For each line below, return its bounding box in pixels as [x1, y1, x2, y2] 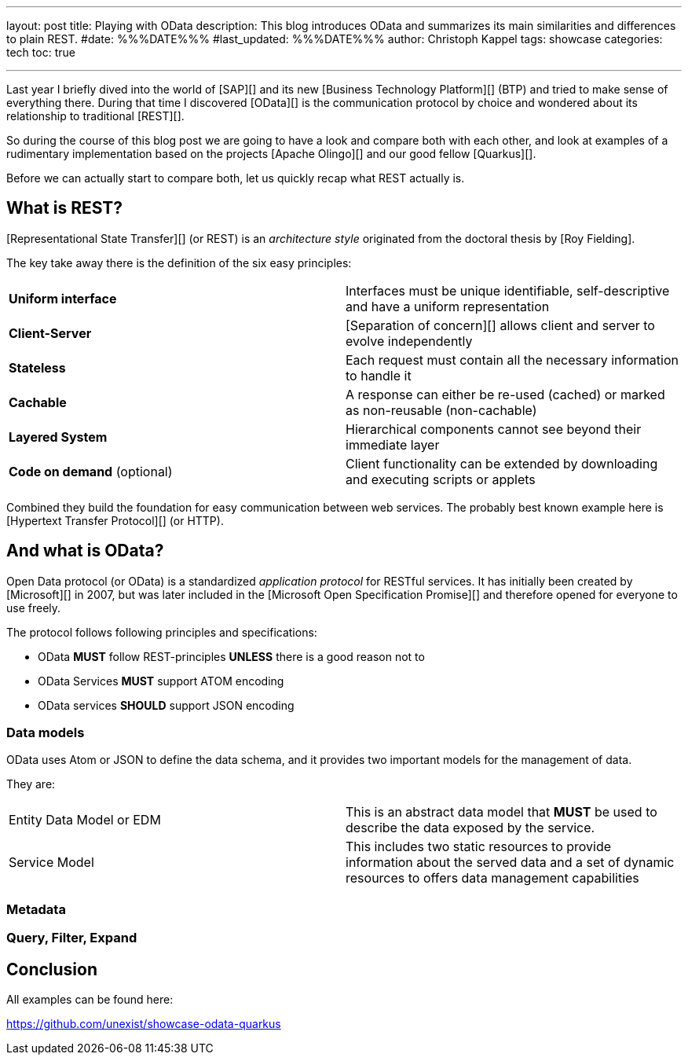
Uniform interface [9, 290, 117, 307]
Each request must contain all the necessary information [346, 351, 679, 368]
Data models [6, 725, 85, 741]
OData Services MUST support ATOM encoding [38, 674, 284, 688]
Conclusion [6, 959, 98, 979]
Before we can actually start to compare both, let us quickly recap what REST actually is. [6, 171, 465, 185]
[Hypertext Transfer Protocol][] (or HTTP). [6, 513, 224, 527]
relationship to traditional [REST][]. [6, 109, 185, 123]
